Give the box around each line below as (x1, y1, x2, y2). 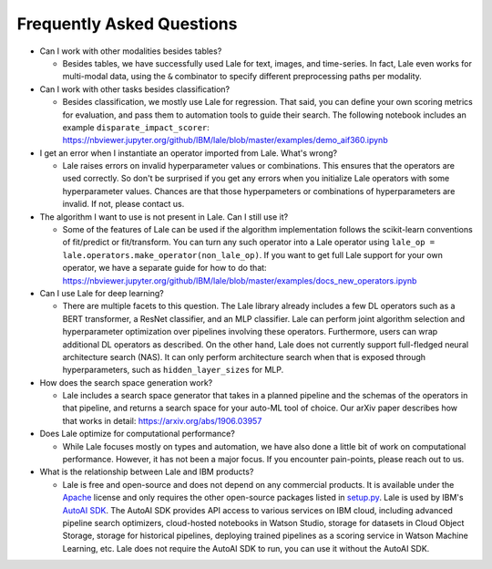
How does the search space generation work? (39, 377, 213, 388)
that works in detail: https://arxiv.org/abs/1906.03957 (62, 415, 262, 426)
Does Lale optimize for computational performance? (39, 429, 236, 440)
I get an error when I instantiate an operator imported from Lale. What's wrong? (39, 147, 337, 159)
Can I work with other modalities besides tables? (39, 46, 222, 57)
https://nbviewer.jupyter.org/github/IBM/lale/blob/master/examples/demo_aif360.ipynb (62, 135, 388, 146)
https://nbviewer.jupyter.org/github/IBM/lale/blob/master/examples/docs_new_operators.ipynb (62, 274, 417, 286)
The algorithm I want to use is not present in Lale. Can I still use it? (39, 211, 289, 222)
